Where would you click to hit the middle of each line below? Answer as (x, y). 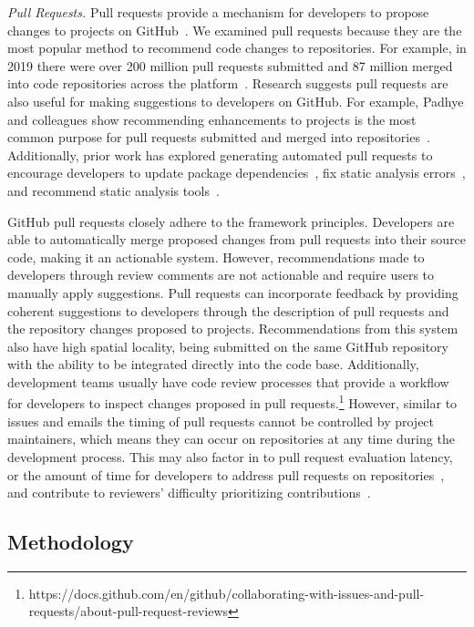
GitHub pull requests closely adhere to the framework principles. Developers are (231, 221)
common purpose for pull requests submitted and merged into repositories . (219, 137)
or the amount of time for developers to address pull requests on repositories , (226, 474)
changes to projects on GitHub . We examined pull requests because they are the (235, 30)
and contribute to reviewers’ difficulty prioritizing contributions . (189, 493)
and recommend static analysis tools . (113, 190)
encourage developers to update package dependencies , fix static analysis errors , (237, 173)
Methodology (71, 542)
